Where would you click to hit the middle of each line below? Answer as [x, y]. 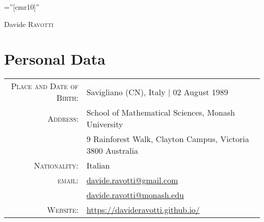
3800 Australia [112, 151]
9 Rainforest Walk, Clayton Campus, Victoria [168, 139]
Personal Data [55, 59]
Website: [63, 210]
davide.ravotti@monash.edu [135, 195]
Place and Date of [45, 86]
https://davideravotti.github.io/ [143, 210]
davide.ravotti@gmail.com [132, 180]
